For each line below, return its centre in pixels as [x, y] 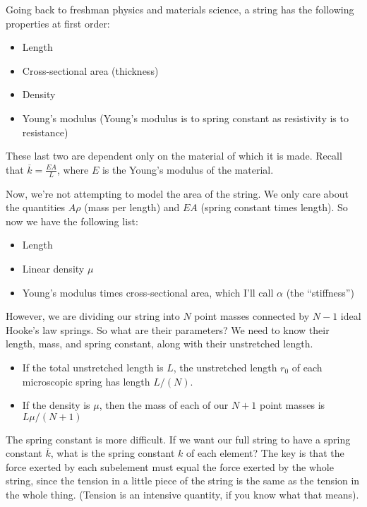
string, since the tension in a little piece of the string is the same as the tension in [183, 481]
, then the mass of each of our [164, 405]
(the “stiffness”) [320, 292]
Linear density [53, 268]
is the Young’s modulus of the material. [188, 169]
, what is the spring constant [113, 453]
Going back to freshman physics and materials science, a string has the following [180, 9]
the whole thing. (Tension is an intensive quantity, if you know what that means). [182, 495]
